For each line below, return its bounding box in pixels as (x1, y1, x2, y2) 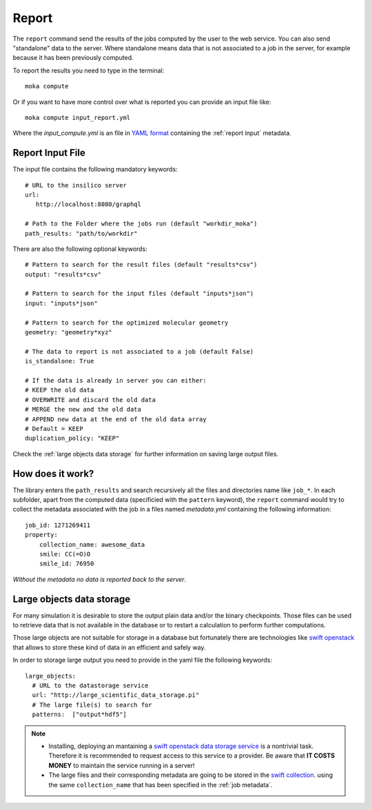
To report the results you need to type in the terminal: (12, 66, 165, 74)
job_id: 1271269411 (25, 521, 91, 529)
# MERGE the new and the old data (25, 405, 141, 414)
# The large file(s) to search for (32, 700, 153, 709)
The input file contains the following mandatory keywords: (12, 165, 178, 174)
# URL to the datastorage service (32, 682, 149, 689)
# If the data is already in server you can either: (25, 376, 207, 384)
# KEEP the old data (25, 386, 94, 394)
